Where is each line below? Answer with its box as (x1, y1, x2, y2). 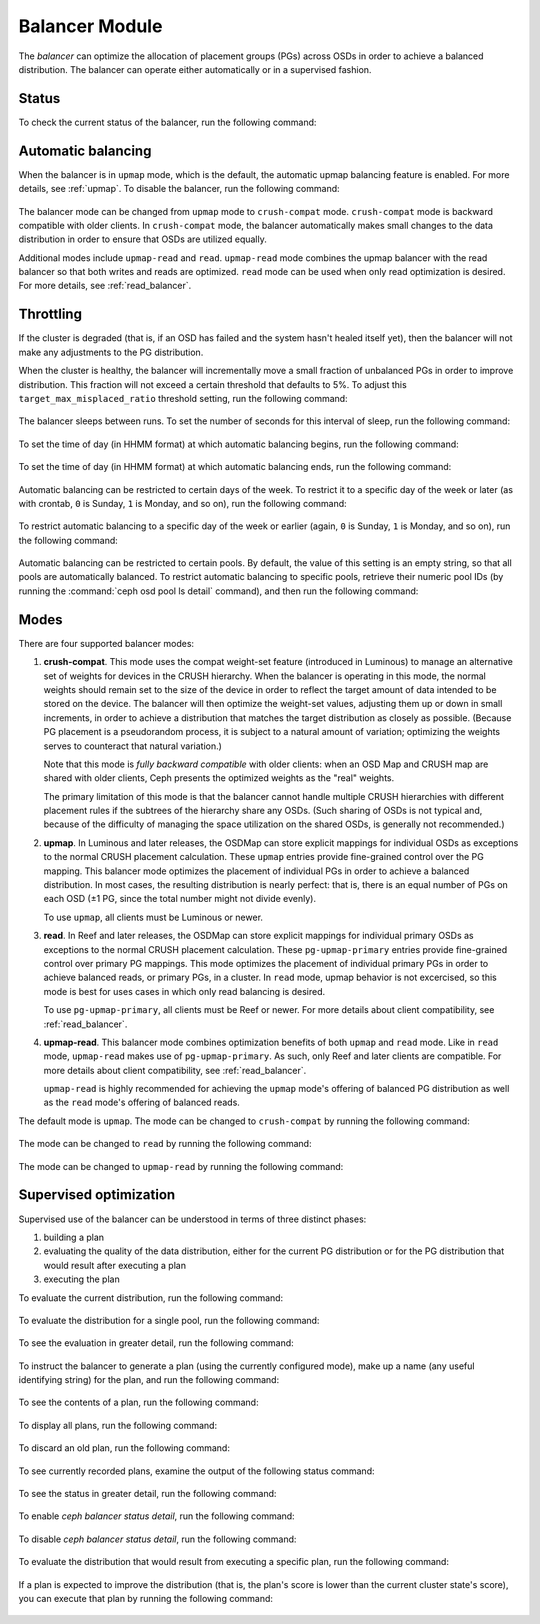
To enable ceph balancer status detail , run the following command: (18, 1510, 295, 1522)
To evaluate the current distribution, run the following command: (18, 1291, 284, 1304)
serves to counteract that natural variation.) (43, 740, 222, 752)
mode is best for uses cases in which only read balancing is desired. (43, 985, 325, 997)
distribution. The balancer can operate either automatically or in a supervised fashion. (18, 63, 372, 75)
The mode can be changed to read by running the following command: (18, 1138, 312, 1150)
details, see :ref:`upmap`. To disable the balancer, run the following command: (18, 183, 340, 195)
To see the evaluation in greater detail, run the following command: (18, 1337, 294, 1349)
